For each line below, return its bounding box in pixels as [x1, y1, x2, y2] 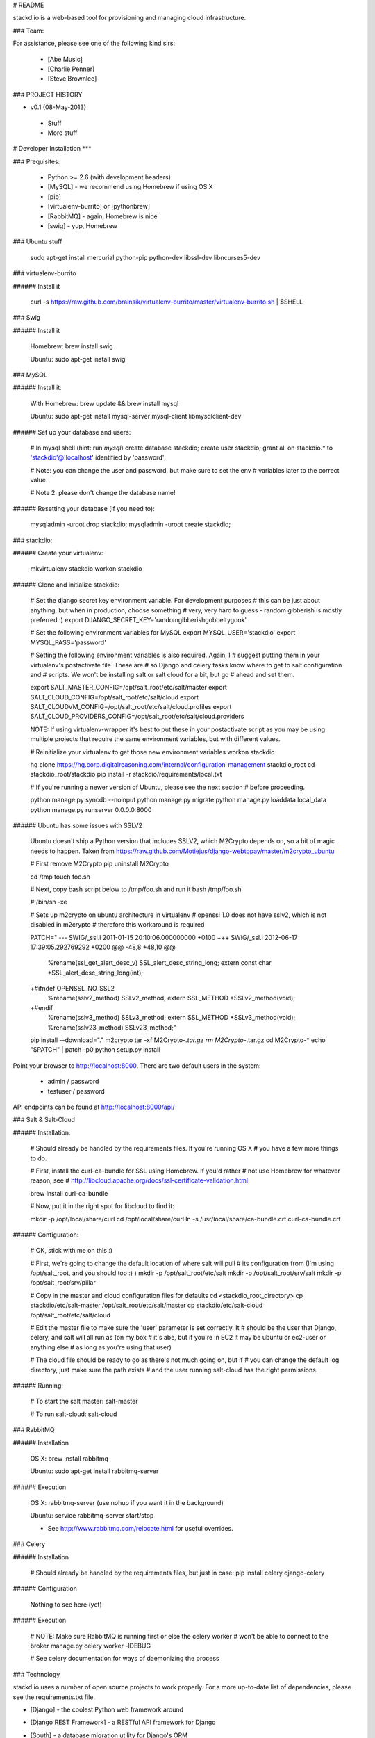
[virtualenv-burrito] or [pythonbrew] [47, 202, 151, 211]
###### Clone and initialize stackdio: [12, 580, 120, 589]
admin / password [47, 1078, 99, 1086]
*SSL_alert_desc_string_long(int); [47, 968, 144, 977]
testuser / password [47, 1087, 106, 1095]
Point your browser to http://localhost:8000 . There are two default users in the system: [12, 1061, 261, 1070]
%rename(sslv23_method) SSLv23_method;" [47, 1023, 176, 1032]
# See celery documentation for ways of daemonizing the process [30, 1655, 220, 1663]
